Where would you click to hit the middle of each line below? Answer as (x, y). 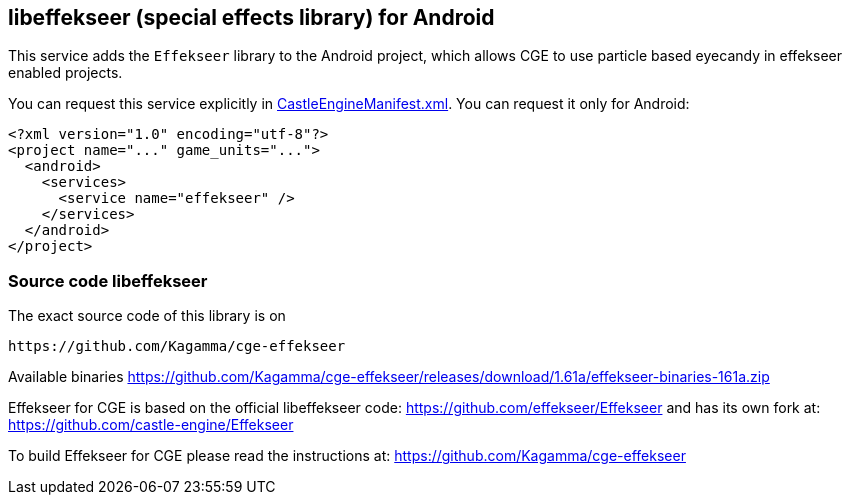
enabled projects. (65, 73)
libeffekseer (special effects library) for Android (251, 17)
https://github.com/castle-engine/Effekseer (151, 425)
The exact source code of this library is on (147, 316)
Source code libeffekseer (108, 280)
